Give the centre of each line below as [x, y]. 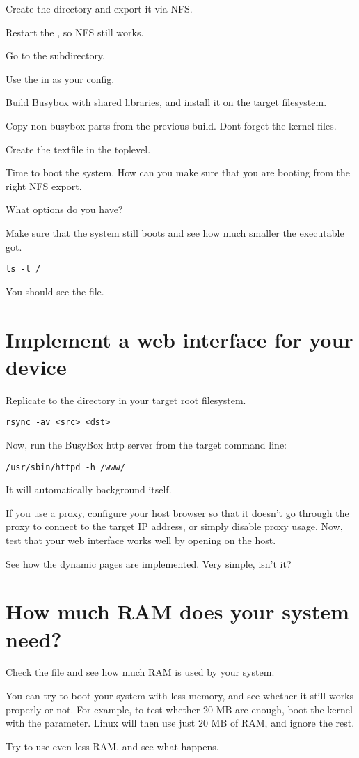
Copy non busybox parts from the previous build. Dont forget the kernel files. [171, 125]
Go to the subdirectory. [55, 55]
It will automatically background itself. [89, 489]
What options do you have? [64, 209]
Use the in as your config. [60, 78]
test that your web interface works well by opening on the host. [141, 540]
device [36, 366]
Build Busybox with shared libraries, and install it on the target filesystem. [166, 102]
